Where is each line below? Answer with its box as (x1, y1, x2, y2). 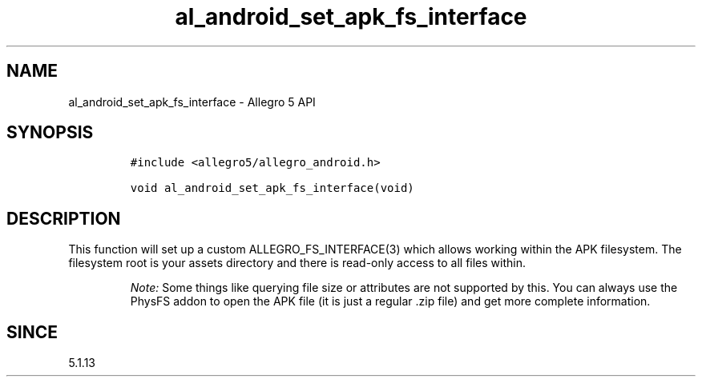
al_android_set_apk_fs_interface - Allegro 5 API (68, 94, 316, 109)
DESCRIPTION (6, 208, 121, 229)
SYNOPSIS (6, 122, 94, 143)
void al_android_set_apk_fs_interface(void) (130, 182, 414, 195)
